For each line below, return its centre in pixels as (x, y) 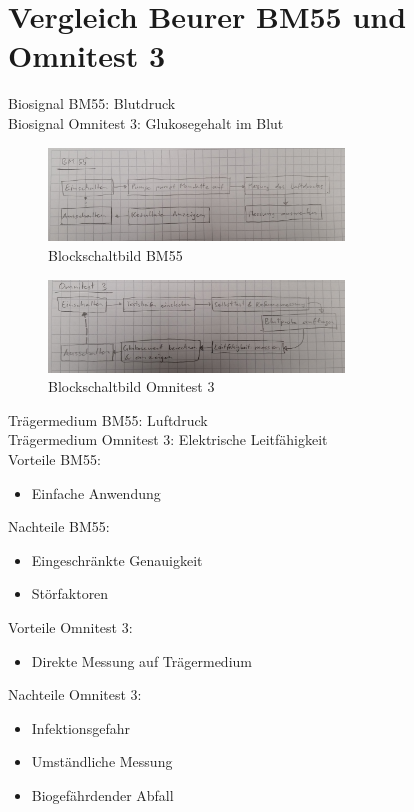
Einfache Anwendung (96, 492)
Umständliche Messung (102, 761)
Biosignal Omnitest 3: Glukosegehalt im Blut (146, 122)
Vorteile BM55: (54, 459)
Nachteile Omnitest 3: (75, 694)
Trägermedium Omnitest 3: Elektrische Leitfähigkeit (168, 439)
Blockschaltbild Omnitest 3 (131, 386)
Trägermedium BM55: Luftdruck (108, 419)
